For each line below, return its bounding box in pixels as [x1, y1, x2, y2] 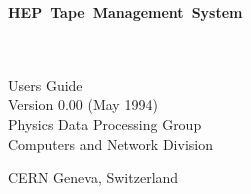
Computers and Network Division [8, 133, 213, 154]
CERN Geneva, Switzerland [8, 167, 179, 188]
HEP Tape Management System [8, 2, 243, 22]
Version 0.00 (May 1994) [8, 94, 158, 115]
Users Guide [8, 74, 83, 95]
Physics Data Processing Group [8, 113, 202, 134]
